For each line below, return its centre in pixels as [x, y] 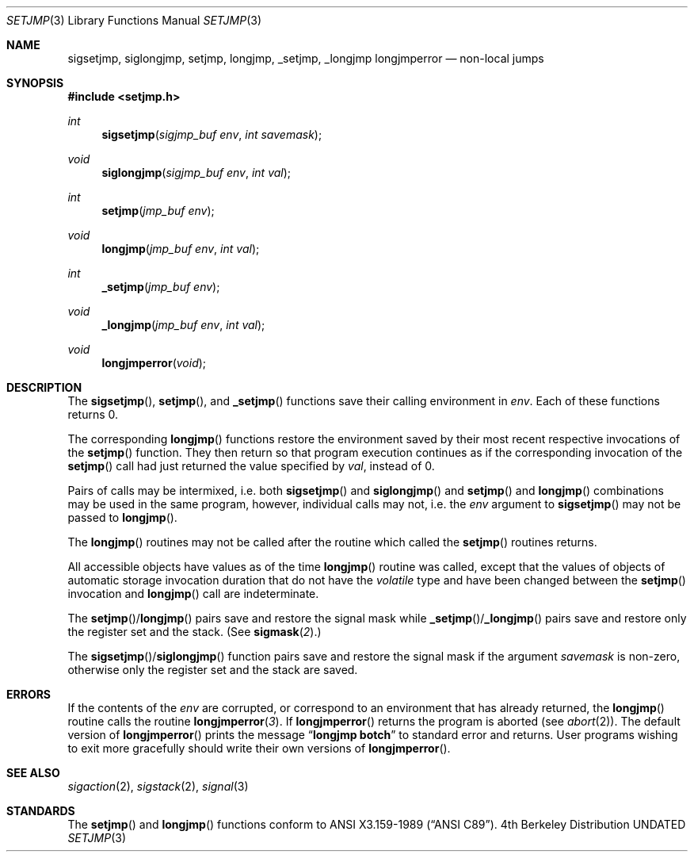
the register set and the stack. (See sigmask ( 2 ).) [194, 632]
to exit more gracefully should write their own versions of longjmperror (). [259, 748]
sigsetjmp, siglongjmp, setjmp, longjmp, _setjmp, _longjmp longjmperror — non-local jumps [306, 58]
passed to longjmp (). [122, 517]
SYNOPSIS [35, 83]
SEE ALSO [33, 773]
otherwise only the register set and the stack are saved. [213, 670]
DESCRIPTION [44, 387]
